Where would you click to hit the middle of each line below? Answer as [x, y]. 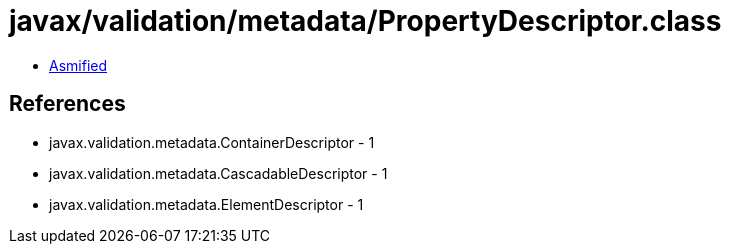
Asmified [78, 65]
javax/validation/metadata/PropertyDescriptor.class [365, 21]
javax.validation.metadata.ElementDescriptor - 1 [206, 204]
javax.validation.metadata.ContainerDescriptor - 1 [212, 142]
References [67, 104]
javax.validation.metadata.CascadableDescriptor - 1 [218, 173]
